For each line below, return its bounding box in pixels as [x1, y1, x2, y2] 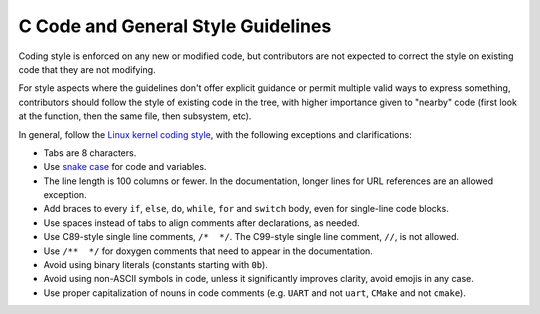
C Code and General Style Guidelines [18, 15, 332, 37]
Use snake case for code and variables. [43, 161, 207, 173]
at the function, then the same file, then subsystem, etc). [18, 110, 252, 122]
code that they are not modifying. [18, 63, 156, 75]
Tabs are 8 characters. [43, 146, 137, 159]
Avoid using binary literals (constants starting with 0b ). [43, 259, 269, 271]
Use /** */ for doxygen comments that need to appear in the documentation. [43, 245, 374, 257]
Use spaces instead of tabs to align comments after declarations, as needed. [43, 216, 360, 229]
